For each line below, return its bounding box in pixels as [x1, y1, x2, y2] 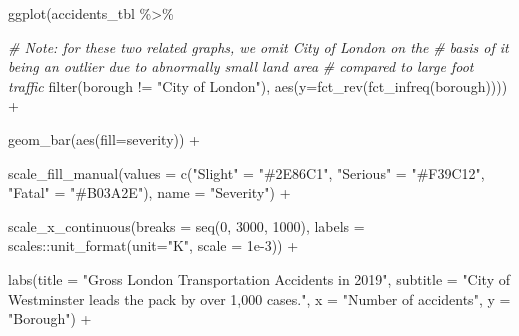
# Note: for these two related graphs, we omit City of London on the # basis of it [8, 36, 509, 57]
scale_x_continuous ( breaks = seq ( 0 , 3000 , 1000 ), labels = [8, 215, 365, 236]
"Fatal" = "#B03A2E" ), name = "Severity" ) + [8, 182, 291, 203]
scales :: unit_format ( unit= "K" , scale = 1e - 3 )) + [8, 235, 299, 256]
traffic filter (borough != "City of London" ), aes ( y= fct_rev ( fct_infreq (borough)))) [8, 75, 508, 96]
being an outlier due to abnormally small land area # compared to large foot [8, 56, 474, 77]
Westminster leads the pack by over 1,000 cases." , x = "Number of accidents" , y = [8, 288, 511, 309]
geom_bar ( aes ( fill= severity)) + [8, 128, 200, 149]
